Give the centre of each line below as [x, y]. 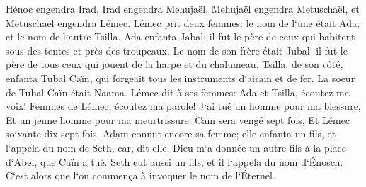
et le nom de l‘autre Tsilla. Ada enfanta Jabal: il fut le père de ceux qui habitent [181, 36]
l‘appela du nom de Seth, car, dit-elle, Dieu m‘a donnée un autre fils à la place [176, 147]
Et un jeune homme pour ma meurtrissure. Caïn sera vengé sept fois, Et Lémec [178, 119]
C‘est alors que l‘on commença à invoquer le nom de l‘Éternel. [141, 175]
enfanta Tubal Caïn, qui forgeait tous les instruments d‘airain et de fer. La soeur [181, 78]
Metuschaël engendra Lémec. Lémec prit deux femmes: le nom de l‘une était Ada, [183, 22]
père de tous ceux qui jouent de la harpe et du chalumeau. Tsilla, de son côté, [175, 64]
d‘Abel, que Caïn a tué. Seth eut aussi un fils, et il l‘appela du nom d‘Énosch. [175, 161]
